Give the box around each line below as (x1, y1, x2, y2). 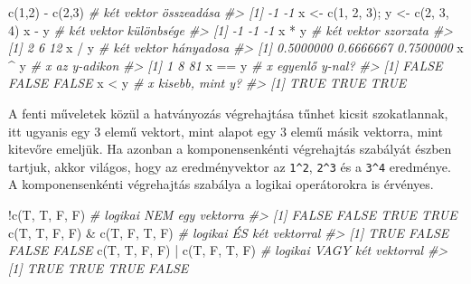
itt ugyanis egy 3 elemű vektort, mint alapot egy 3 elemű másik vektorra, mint (8, 121, 443, 140)
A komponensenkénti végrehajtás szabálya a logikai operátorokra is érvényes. (8, 175, 434, 194)
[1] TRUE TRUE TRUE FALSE (8, 258, 189, 277)
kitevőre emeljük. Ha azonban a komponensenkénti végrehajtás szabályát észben (8, 139, 452, 158)
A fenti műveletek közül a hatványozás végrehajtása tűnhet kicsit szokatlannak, (8, 103, 448, 122)
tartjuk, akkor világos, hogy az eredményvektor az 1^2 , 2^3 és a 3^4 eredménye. (8, 156, 451, 175)
